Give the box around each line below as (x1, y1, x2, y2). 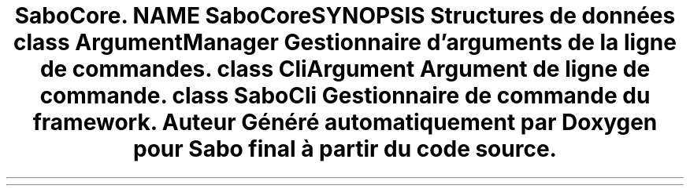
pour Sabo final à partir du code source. (133, 136, 557, 162)
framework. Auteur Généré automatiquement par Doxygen (32, 109, 658, 136)
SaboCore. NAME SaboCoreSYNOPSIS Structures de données (14, 2, 676, 29)
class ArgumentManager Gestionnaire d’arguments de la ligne (13, 29, 677, 56)
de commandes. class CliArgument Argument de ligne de (39, 56, 651, 82)
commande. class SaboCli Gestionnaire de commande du (39, 82, 651, 109)
